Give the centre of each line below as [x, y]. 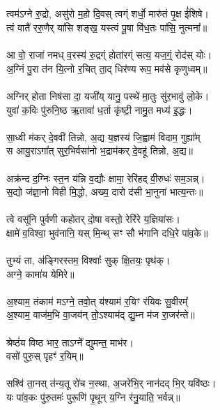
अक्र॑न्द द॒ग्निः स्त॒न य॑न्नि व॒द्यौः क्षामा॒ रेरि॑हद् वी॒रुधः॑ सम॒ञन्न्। [106, 178]
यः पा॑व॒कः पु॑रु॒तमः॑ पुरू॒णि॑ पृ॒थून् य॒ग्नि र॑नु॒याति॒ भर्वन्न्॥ [93, 397]
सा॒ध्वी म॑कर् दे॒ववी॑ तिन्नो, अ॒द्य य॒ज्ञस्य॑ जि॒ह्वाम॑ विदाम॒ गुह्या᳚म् [103, 137]
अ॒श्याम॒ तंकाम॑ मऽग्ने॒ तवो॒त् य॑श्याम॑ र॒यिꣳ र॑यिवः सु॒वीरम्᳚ [97, 301]
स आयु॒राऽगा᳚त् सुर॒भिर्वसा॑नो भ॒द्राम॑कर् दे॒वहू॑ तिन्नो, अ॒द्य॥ [100, 151]
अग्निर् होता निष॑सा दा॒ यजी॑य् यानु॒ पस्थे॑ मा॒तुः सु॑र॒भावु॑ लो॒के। [108, 95]
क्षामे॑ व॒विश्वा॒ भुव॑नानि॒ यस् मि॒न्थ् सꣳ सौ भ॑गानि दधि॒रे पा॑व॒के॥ [107, 232]
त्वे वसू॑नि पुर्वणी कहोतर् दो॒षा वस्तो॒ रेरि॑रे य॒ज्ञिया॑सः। [93, 219]
